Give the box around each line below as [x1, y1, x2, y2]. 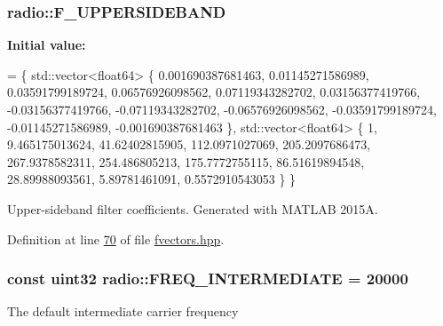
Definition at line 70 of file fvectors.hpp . [7, 229, 225, 248]
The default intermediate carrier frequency [7, 302, 239, 321]
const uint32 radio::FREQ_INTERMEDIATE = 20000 [7, 267, 408, 290]
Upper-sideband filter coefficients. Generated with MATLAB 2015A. [7, 199, 378, 218]
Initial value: [7, 36, 86, 54]
